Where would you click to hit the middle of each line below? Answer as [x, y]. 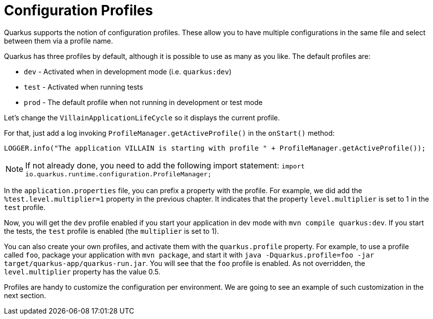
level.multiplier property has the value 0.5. [82, 271]
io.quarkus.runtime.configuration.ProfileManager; [118, 174]
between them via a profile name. [58, 41]
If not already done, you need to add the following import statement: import [165, 165]
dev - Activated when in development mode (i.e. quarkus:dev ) [128, 71]
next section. [25, 295]
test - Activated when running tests [83, 87]
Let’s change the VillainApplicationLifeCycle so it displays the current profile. [142, 117]
